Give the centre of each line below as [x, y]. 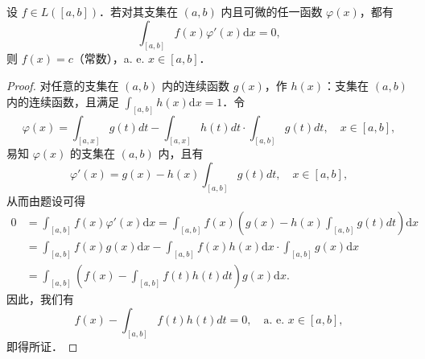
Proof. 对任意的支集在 [63, 86]
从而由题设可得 [46, 200]
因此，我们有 [40, 299]
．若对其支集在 [138, 11]
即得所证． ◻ [42, 346]
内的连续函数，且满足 [63, 101]
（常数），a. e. [109, 58]
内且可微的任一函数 [272, 11]
